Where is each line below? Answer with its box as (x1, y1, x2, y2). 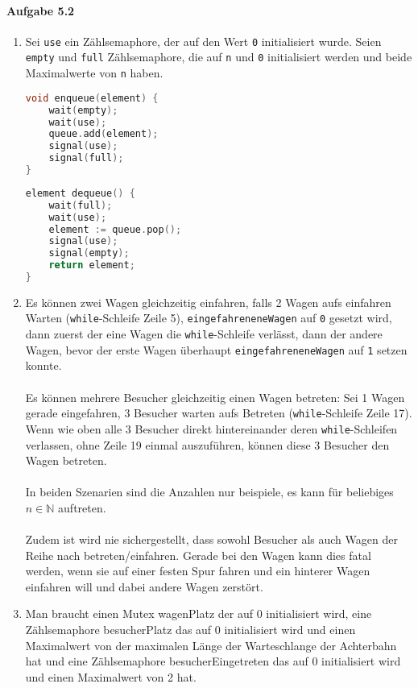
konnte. (25, 357, 62, 374)
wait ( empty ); (48, 104, 118, 116)
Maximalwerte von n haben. (25, 64, 163, 81)
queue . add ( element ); (48, 128, 159, 140)
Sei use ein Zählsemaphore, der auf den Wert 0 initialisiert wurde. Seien (25, 32, 382, 49)
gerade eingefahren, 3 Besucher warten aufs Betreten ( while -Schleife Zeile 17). (25, 404, 412, 421)
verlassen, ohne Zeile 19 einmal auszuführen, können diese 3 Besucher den (25, 436, 390, 453)
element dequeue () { (25, 187, 135, 199)
